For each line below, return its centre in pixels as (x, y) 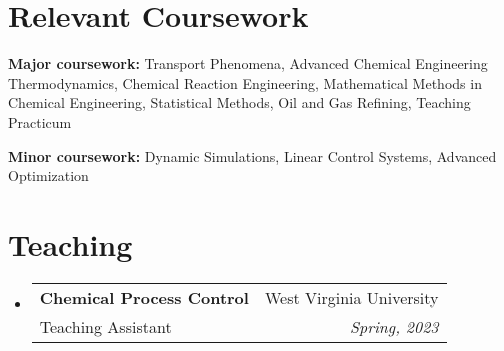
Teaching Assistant (105, 326)
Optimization (48, 175)
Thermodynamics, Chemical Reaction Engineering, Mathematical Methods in (245, 82)
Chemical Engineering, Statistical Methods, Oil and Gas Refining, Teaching (239, 102)
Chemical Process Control (144, 297)
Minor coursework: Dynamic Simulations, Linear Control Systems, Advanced (252, 155)
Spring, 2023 (394, 326)
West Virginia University (351, 297)
